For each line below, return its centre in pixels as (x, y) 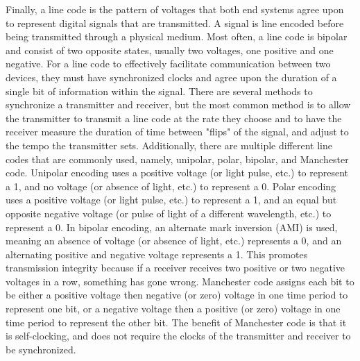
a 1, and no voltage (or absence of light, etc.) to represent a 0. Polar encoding (171, 186)
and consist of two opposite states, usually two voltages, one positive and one (170, 50)
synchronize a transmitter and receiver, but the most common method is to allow (178, 104)
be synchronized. (41, 349)
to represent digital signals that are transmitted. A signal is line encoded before (175, 23)
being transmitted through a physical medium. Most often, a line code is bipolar (177, 36)
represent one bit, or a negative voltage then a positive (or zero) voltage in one (173, 309)
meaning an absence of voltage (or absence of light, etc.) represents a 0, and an (174, 241)
